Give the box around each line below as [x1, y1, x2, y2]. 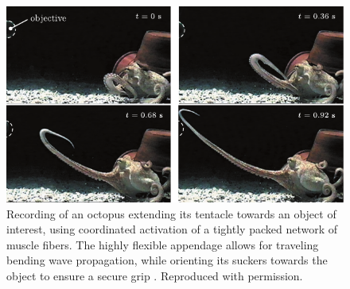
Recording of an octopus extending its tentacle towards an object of [6, 205, 336, 222]
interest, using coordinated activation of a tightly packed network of [6, 221, 338, 237]
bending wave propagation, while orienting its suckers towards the [6, 252, 328, 268]
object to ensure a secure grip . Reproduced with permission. [6, 267, 303, 283]
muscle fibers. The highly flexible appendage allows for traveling [6, 236, 319, 252]
